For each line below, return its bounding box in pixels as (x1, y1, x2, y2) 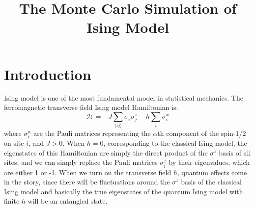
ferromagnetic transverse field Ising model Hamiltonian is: (4, 102, 178, 112)
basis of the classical (181, 177, 242, 187)
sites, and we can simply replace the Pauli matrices (4, 157, 158, 167)
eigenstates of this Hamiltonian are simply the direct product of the (4, 147, 208, 157)
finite (4, 196, 20, 206)
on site (4, 138, 24, 148)
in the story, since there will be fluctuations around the (4, 177, 170, 187)
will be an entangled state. (28, 196, 108, 206)
